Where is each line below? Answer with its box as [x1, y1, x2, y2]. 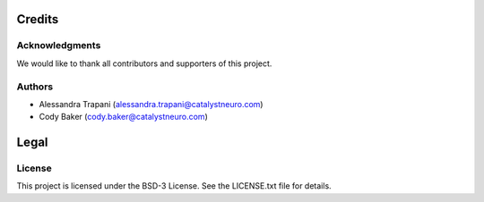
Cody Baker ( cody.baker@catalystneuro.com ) [39, 112, 208, 122]
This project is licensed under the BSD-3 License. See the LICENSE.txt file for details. [16, 181, 332, 191]
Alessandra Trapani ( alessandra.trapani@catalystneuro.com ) [39, 98, 264, 109]
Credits [16, 12, 59, 27]
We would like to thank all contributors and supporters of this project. [16, 58, 272, 69]
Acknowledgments [16, 39, 101, 52]
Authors [16, 80, 54, 93]
